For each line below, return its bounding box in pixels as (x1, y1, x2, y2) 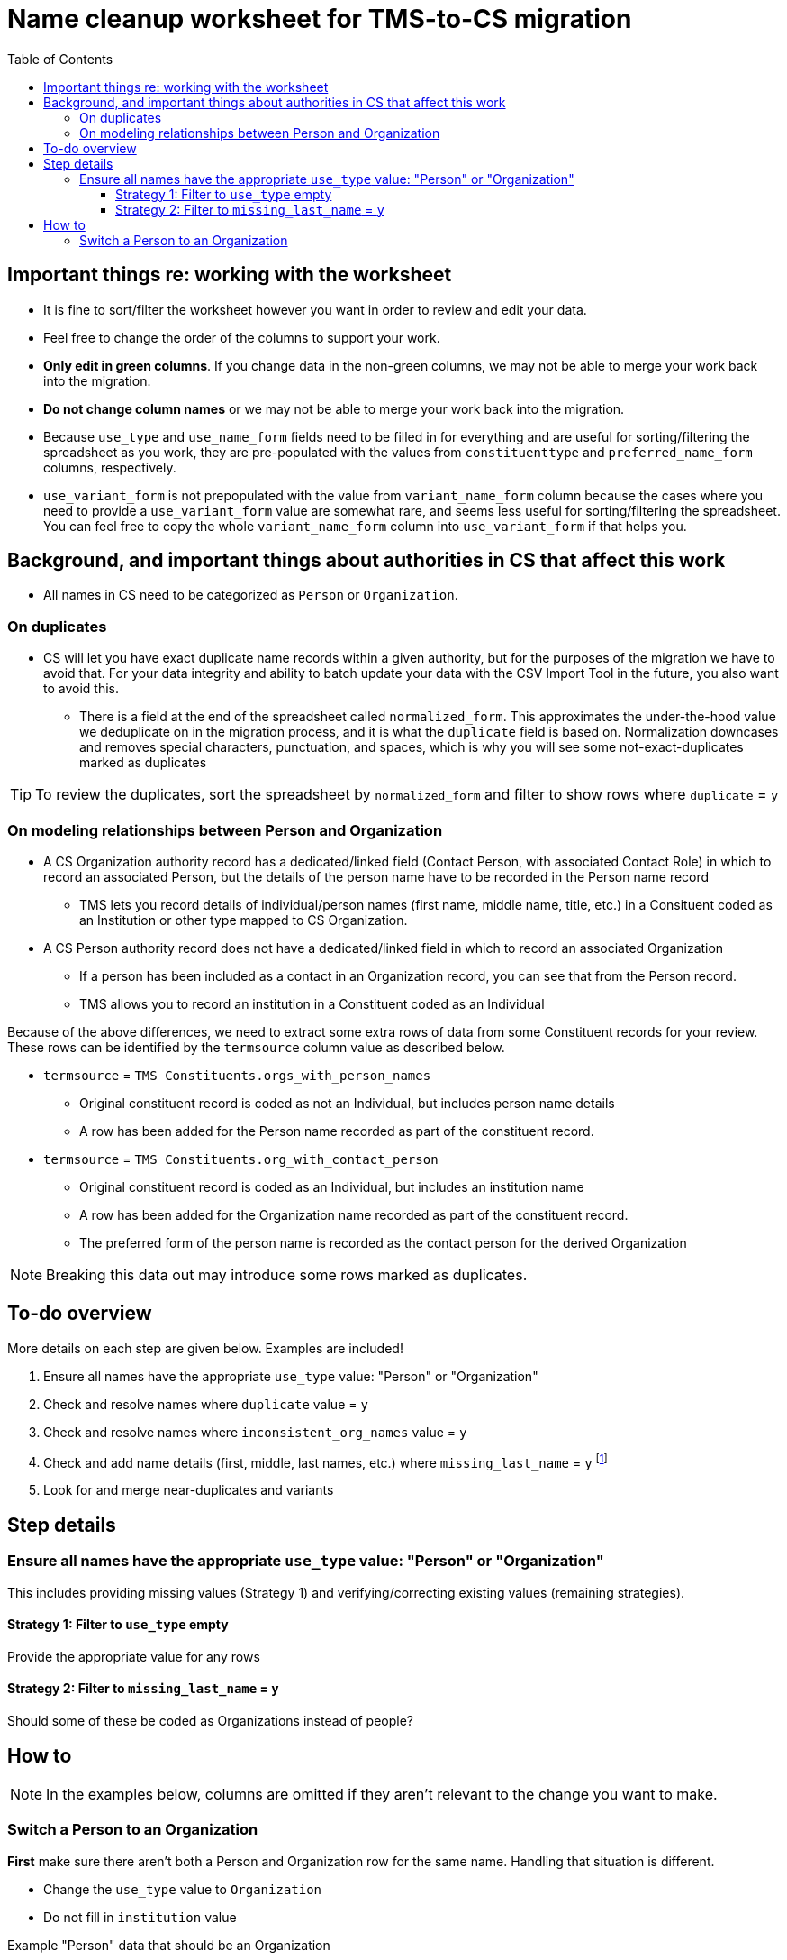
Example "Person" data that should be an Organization (7, 1937, 330, 1953)
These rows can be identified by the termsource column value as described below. (7, 1039, 505, 1055)
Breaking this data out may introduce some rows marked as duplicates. (46, 1265, 528, 1284)
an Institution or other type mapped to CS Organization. (79, 911, 408, 928)
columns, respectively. (43, 459, 176, 475)
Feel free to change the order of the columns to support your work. (43, 329, 440, 345)
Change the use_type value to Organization (43, 1881, 322, 1897)
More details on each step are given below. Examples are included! (7, 1340, 403, 1356)
